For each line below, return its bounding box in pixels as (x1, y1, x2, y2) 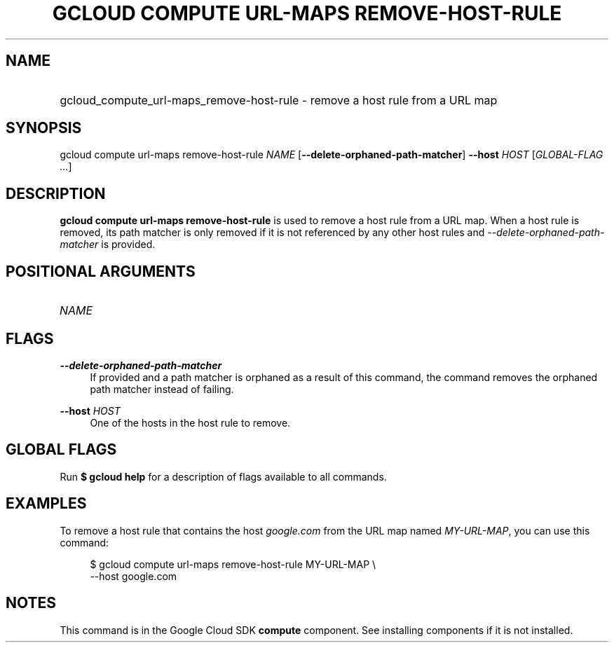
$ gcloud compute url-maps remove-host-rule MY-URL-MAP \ (90, 558, 376, 570)
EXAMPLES (6, 495, 87, 513)
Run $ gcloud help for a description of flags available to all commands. (60, 470, 387, 483)
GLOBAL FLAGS (6, 441, 117, 459)
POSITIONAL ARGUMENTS (6, 262, 196, 280)
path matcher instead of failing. (90, 382, 234, 395)
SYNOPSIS (6, 119, 82, 137)
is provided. (101, 238, 156, 251)
